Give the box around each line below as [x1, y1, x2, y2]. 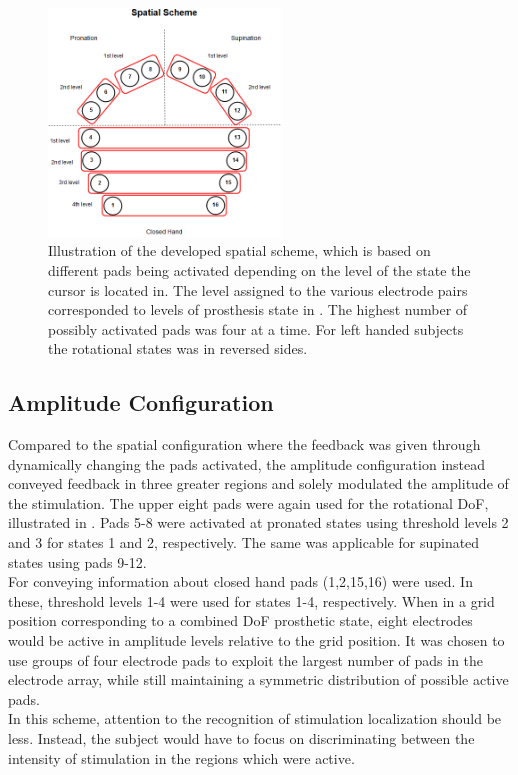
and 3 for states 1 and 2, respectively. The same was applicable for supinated [8, 532, 480, 553]
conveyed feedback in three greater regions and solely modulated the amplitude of [8, 473, 509, 494]
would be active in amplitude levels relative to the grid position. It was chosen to [8, 630, 505, 651]
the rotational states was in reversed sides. [48, 338, 308, 359]
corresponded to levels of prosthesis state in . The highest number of [48, 299, 468, 320]
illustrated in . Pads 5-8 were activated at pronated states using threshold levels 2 [8, 512, 509, 533]
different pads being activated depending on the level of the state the [48, 259, 471, 280]
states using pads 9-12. [8, 551, 147, 572]
